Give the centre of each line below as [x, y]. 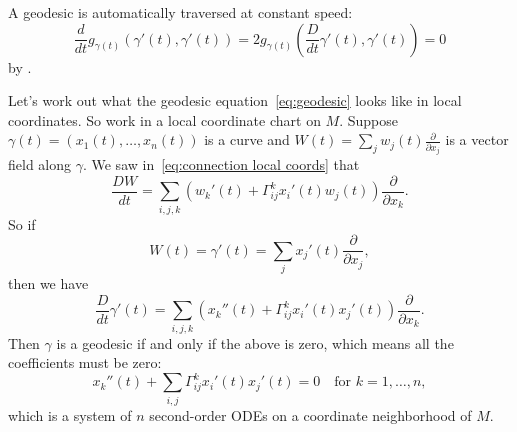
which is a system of [70, 414]
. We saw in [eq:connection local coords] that [221, 164]
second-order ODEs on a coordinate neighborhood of [310, 414]
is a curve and [247, 139]
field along [40, 164]
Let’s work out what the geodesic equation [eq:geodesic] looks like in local [235, 100]
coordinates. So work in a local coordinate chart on [164, 119]
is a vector [477, 139]
